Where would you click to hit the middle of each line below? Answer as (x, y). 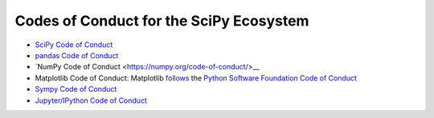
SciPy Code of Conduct (74, 45)
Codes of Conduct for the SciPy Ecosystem (162, 21)
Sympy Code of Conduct (76, 89)
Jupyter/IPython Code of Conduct (91, 100)
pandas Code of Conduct (77, 55)
